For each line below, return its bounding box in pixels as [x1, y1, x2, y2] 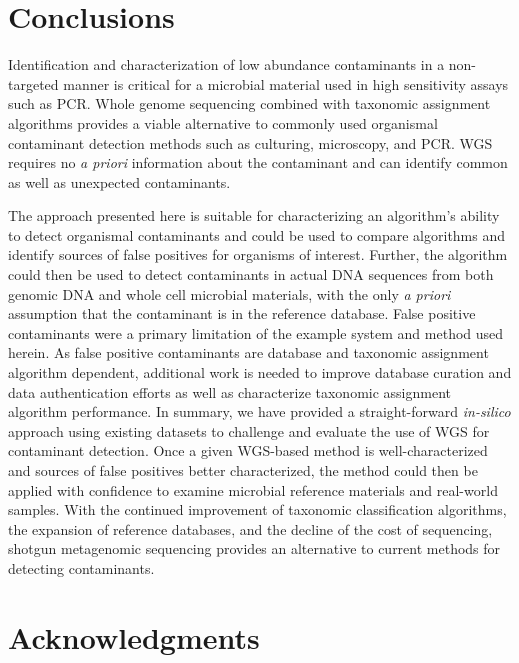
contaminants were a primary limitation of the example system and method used [8, 322, 504, 343]
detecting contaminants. [8, 557, 155, 578]
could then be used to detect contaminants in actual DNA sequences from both [8, 264, 494, 285]
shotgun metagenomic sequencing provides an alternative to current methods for [8, 538, 501, 559]
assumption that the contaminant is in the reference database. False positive [8, 303, 476, 324]
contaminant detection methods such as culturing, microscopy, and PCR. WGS [8, 132, 493, 153]
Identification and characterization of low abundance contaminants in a [8, 54, 445, 75]
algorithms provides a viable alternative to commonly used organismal [8, 112, 438, 133]
